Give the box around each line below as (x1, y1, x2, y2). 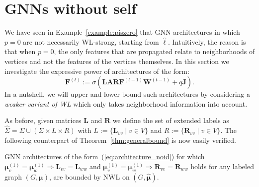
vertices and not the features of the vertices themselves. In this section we (4, 56, 229, 66)
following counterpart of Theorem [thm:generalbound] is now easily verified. (4, 134, 236, 145)
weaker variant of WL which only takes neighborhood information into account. (4, 98, 248, 109)
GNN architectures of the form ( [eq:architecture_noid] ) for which (4, 151, 205, 162)
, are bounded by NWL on (49, 171, 130, 182)
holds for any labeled (190, 161, 254, 171)
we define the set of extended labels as (112, 115, 229, 125)
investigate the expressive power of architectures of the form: (4, 65, 189, 76)
